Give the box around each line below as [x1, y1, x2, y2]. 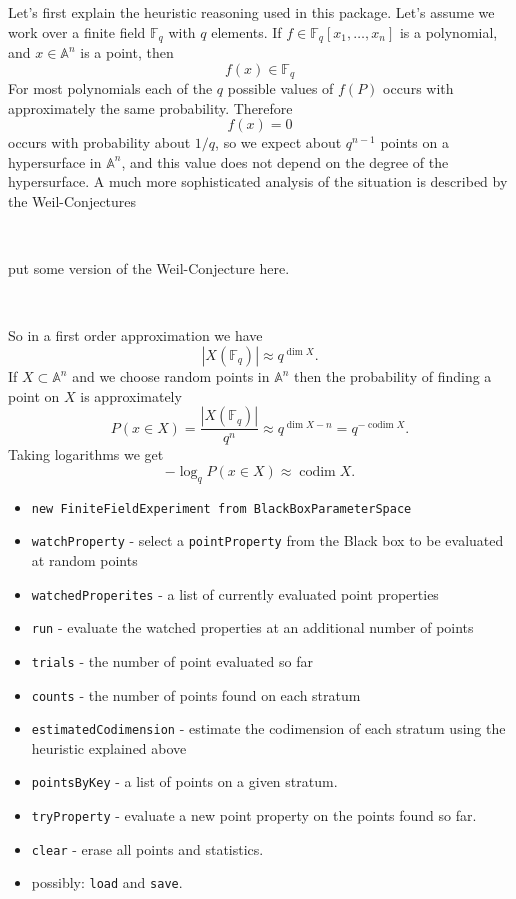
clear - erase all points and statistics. [31, 838, 264, 859]
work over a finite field [8, 21, 146, 42]
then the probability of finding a [294, 366, 492, 387]
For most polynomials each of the [8, 78, 213, 99]
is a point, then [80, 42, 174, 63]
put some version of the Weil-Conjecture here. [8, 258, 290, 279]
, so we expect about [215, 132, 342, 153]
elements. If [211, 21, 282, 42]
